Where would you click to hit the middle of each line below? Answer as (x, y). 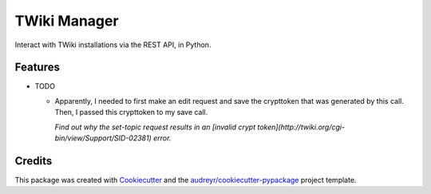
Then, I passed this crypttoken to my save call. (131, 113)
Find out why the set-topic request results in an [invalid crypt (155, 127)
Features (37, 67)
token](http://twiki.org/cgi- (301, 127)
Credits (34, 161)
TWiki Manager (67, 21)
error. (162, 138)
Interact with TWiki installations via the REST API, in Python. (113, 45)
